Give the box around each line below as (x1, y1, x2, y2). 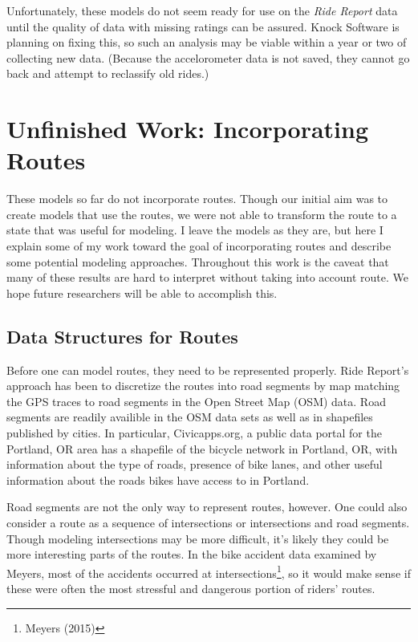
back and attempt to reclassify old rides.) (6, 65, 209, 82)
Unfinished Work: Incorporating (6, 112, 369, 145)
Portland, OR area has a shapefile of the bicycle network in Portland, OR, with (6, 440, 398, 457)
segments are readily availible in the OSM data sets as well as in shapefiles (6, 408, 373, 425)
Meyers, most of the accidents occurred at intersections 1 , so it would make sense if (6, 562, 411, 581)
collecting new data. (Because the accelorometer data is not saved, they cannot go (6, 49, 410, 66)
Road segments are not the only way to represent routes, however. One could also (6, 498, 408, 515)
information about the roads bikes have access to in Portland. (6, 471, 310, 488)
